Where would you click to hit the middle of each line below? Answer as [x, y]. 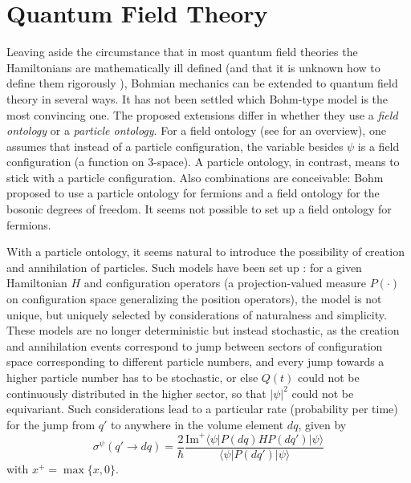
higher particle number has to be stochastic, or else [132, 377]
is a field [378, 146]
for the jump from [51, 424]
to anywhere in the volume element [197, 424]
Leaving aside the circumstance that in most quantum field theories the [182, 52]
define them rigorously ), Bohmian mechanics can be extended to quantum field [202, 83]
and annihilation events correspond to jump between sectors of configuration [195, 345]
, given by [322, 424]
